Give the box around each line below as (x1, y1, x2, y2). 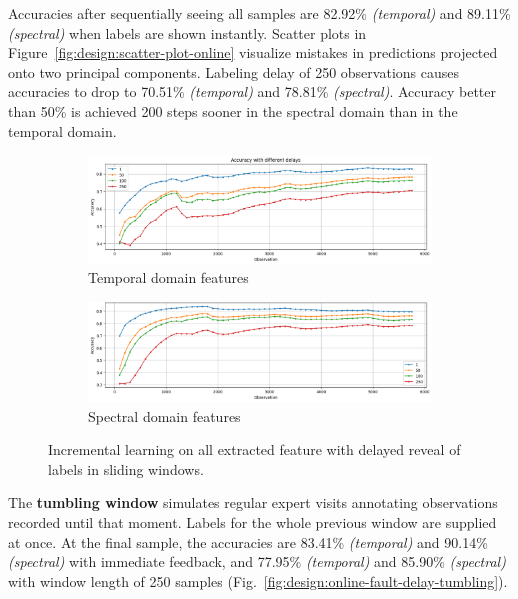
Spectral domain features (88, 405, 241, 426)
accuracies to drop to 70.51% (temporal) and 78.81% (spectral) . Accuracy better (8, 81, 496, 102)
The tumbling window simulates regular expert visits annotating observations (8, 492, 498, 513)
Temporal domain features (88, 267, 249, 288)
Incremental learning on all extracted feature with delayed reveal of (48, 439, 461, 460)
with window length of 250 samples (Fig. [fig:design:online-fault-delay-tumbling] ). (8, 570, 508, 591)
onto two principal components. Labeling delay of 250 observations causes (8, 61, 459, 82)
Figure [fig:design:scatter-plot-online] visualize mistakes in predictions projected (8, 42, 498, 63)
